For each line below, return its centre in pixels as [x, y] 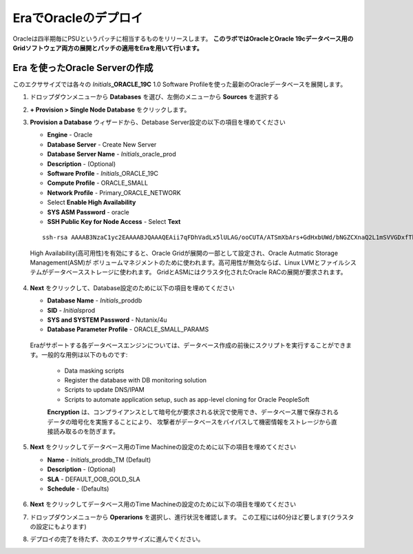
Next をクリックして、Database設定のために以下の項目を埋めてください [133, 288]
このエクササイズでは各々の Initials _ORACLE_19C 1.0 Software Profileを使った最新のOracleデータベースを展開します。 [180, 84]
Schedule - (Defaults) [78, 489]
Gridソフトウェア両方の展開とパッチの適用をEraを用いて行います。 [108, 48]
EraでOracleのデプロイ [78, 18]
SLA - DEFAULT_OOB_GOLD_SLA [94, 479]
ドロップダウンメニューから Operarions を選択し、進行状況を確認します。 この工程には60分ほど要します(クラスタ [192, 517]
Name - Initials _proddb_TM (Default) [99, 460]
